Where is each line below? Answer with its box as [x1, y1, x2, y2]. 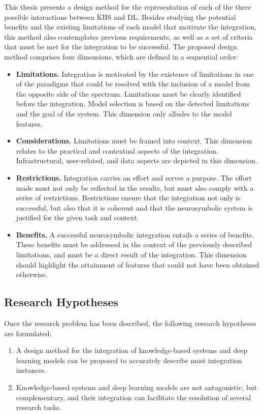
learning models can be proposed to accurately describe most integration [16, 354, 242, 365]
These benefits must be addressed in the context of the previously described [16, 239, 252, 250]
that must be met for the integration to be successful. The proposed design [4, 41, 238, 52]
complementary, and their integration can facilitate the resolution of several [16, 392, 251, 402]
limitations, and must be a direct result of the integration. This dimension [16, 249, 247, 260]
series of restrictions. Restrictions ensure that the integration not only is [16, 192, 241, 203]
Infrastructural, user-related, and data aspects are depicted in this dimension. [16, 155, 257, 166]
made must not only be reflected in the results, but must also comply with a [16, 182, 254, 193]
